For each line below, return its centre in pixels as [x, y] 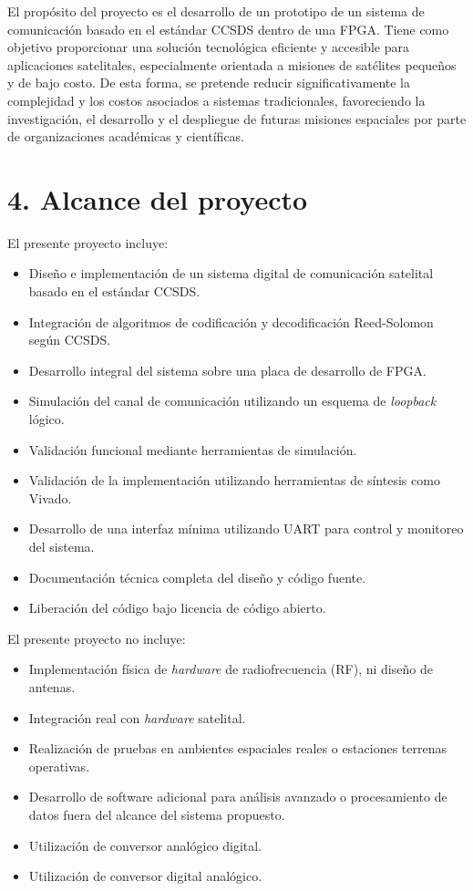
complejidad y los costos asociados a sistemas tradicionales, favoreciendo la [216, 100]
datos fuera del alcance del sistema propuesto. [157, 814]
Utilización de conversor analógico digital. [145, 845]
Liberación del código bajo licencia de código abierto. [177, 608]
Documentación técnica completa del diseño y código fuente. [197, 577]
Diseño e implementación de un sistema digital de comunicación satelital [231, 273]
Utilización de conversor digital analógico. [145, 876]
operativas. [59, 766]
